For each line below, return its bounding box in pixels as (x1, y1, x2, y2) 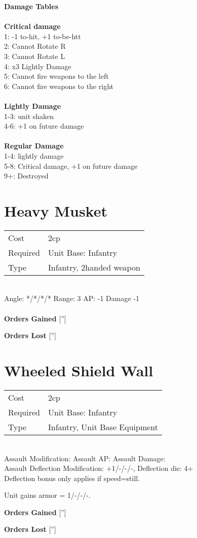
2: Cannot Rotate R (4, 41, 66, 51)
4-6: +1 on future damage (4, 121, 84, 131)
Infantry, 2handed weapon (48, 261, 140, 273)
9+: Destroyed (4, 170, 49, 181)
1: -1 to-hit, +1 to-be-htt (4, 31, 81, 41)
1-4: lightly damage (4, 150, 64, 161)
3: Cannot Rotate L (4, 50, 65, 61)
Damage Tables (4, 1, 59, 11)
